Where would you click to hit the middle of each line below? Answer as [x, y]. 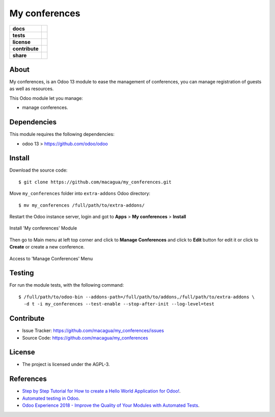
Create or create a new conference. [47, 247]
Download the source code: [38, 170]
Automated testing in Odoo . [51, 398]
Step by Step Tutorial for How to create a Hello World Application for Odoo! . [101, 391]
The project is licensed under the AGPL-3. [66, 365]
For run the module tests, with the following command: [67, 285]
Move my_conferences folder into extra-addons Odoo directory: [80, 193]
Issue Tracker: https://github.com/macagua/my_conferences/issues [93, 330]
